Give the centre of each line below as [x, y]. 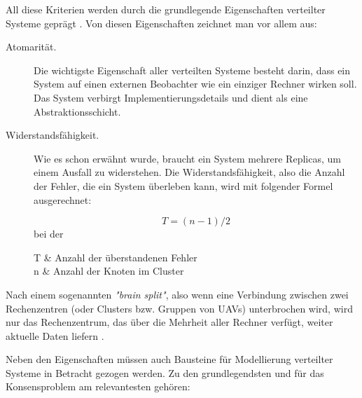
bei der [49, 234]
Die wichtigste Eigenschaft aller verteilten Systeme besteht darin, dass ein [192, 70]
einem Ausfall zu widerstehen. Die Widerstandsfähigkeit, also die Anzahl [189, 172]
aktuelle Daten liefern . [55, 335]
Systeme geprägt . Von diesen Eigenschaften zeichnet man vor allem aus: [161, 23]
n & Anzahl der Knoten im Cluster [109, 271]
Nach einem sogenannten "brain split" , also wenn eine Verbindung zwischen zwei [177, 294]
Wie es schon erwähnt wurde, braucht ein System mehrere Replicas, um [187, 158]
